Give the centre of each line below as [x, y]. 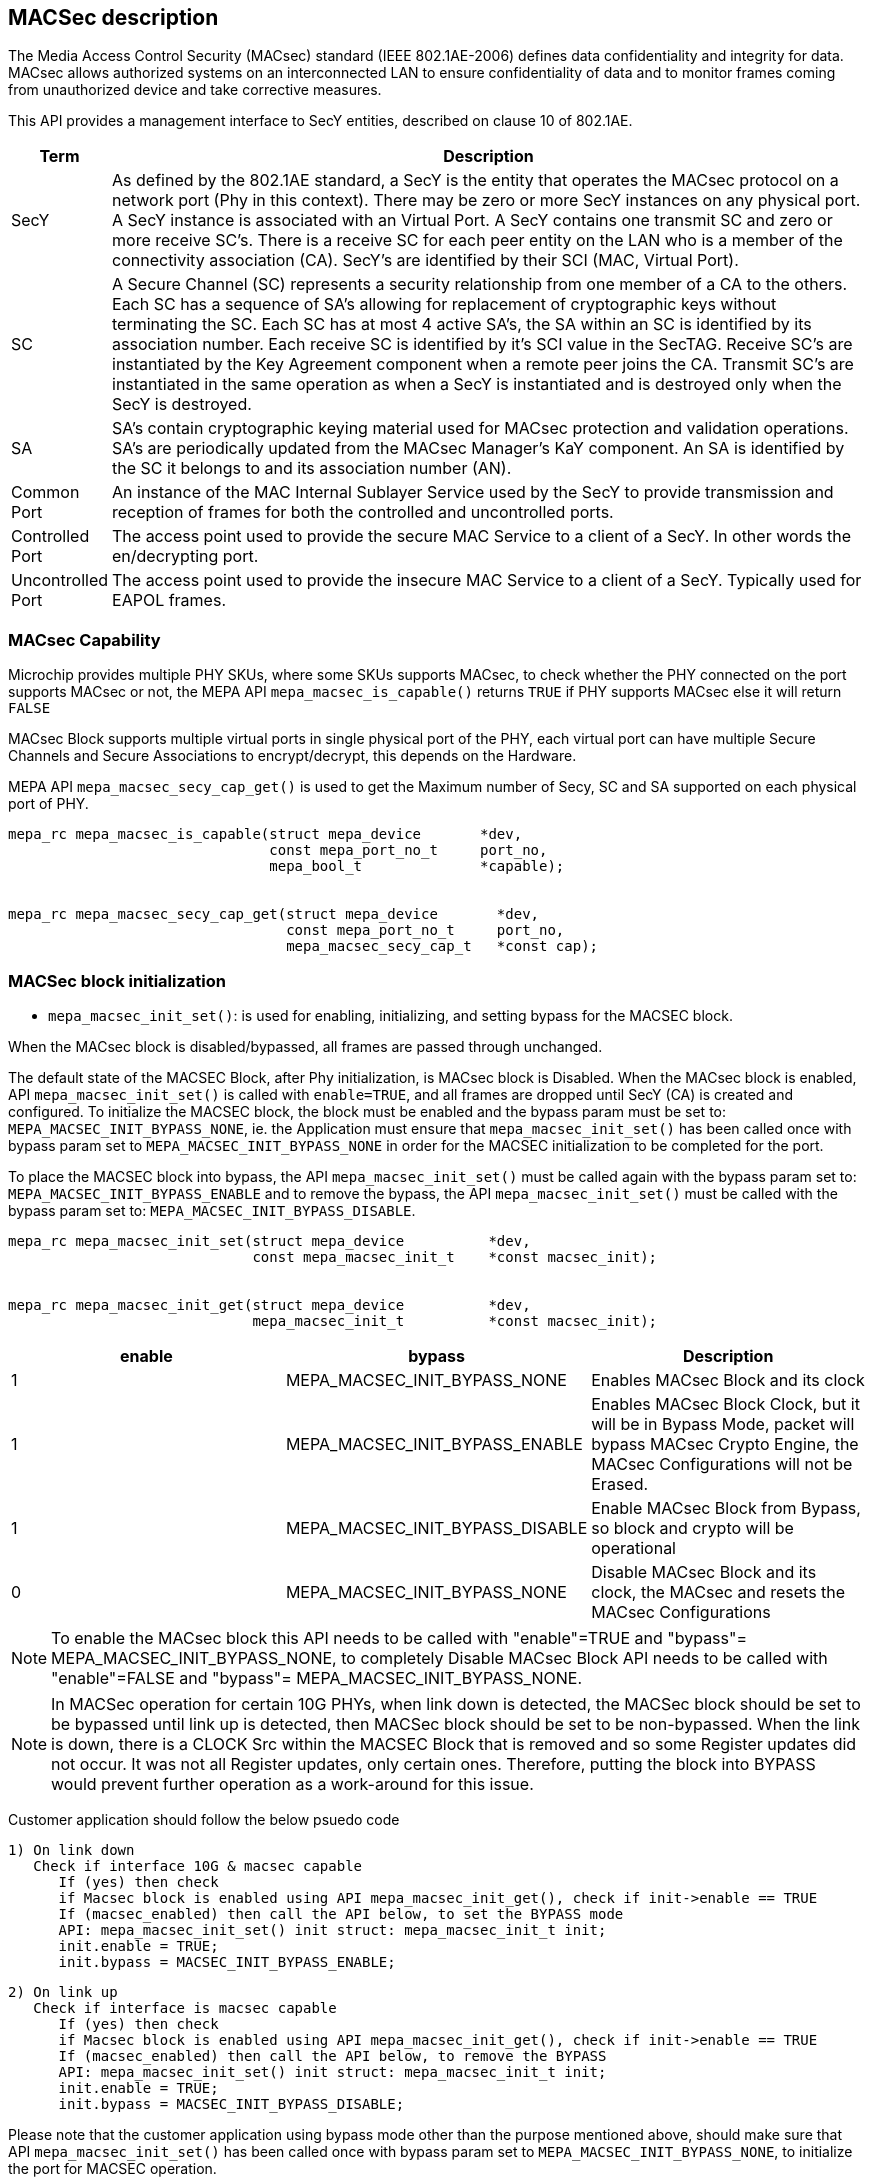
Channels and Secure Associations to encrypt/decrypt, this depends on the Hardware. [292, 756]
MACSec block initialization [117, 980]
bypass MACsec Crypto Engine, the [725, 1443]
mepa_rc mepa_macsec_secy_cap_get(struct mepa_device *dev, [274, 914]
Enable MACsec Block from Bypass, [726, 1507]
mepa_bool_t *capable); [417, 866]
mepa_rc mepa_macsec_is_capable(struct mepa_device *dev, [265, 834]
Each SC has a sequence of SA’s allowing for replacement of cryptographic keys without [444, 304]
